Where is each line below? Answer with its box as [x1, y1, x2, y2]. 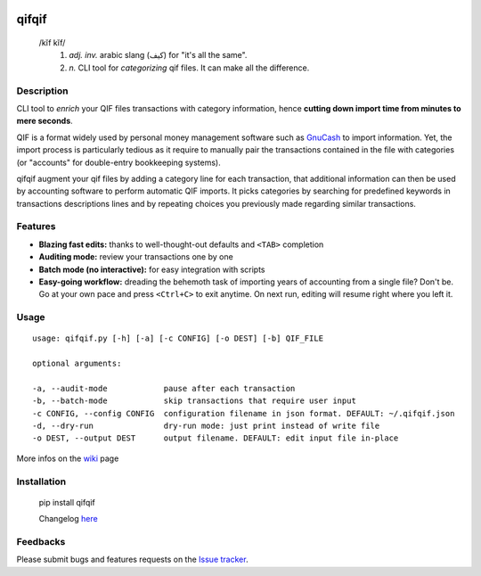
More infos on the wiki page [16, 453, 119, 464]
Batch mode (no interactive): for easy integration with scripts [38, 264, 266, 275]
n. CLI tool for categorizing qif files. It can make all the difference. [69, 62, 310, 73]
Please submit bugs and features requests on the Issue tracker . [16, 554, 249, 565]
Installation [16, 475, 67, 488]
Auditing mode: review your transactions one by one [38, 251, 233, 262]
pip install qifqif [38, 497, 95, 507]
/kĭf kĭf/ [38, 37, 66, 48]
